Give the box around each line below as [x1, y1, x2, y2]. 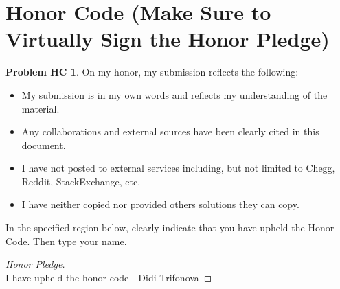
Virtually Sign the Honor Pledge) [5, 25, 330, 53]
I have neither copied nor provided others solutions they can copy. [21, 197, 299, 211]
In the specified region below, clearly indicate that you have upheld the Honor [5, 220, 335, 235]
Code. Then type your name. [5, 233, 127, 248]
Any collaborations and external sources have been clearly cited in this [21, 124, 319, 139]
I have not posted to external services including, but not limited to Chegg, [21, 161, 335, 175]
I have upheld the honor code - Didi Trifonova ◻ [5, 270, 212, 284]
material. [21, 101, 60, 115]
